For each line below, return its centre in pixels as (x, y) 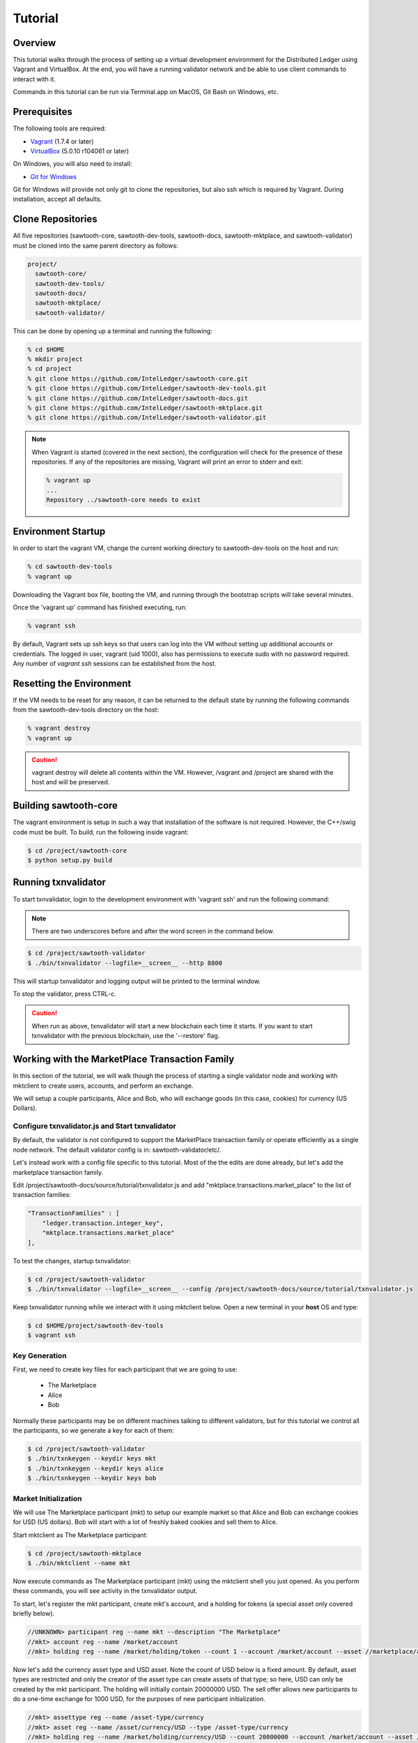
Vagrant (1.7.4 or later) (62, 141)
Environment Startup (59, 532)
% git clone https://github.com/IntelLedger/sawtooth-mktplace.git (145, 408)
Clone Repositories (55, 219)
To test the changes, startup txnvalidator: (72, 1261)
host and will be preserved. (71, 782)
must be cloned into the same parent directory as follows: (95, 245)
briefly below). (34, 1613)
